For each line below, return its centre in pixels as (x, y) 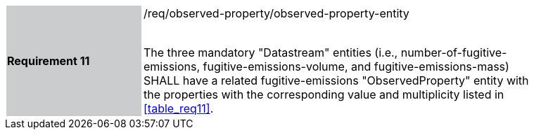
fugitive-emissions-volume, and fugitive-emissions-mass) (356, 66)
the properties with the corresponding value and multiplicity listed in (324, 94)
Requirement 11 (49, 61)
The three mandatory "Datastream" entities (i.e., (271, 52)
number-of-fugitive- (454, 52)
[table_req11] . (179, 108)
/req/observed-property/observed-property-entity (276, 13)
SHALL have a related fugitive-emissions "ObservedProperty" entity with (336, 80)
